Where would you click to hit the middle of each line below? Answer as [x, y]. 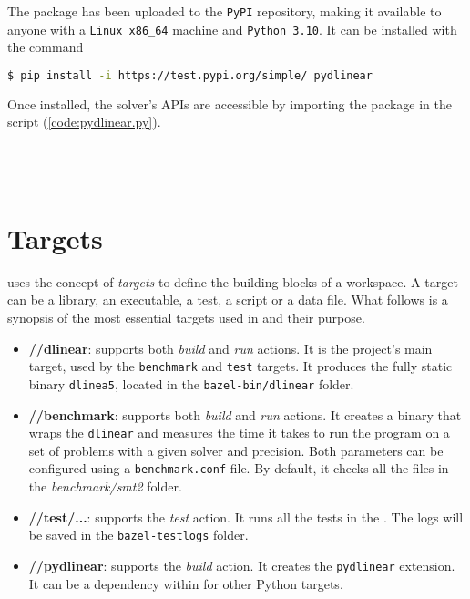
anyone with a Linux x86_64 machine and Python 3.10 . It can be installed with [232, 29]
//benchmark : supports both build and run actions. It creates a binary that [245, 414]
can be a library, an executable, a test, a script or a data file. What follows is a [228, 299]
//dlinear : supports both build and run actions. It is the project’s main [230, 348]
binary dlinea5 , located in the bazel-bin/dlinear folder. [191, 383]
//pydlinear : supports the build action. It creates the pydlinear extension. [242, 565]
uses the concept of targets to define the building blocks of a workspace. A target [233, 281]
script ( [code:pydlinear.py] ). [84, 122]
